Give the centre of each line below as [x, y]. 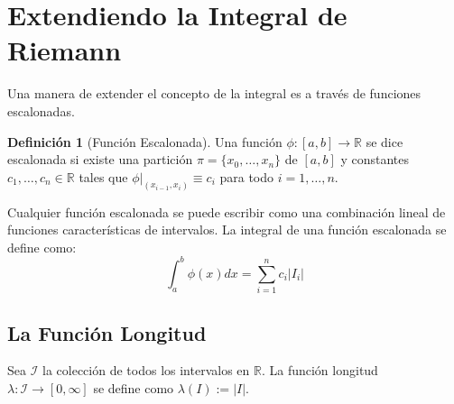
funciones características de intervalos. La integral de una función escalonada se [227, 230]
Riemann [65, 50]
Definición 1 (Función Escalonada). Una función [145, 141]
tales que [103, 176]
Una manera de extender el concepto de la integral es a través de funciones [214, 93]
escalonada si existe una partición [100, 159]
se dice [385, 141]
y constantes [375, 159]
